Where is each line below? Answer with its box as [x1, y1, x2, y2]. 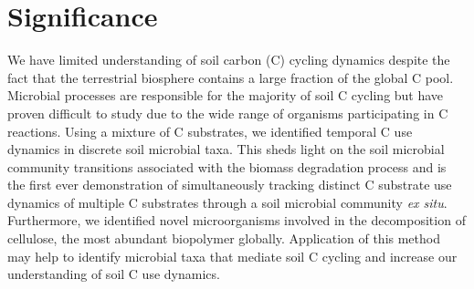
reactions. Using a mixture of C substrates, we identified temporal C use [7, 121, 413, 140]
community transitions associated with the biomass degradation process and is [7, 157, 447, 176]
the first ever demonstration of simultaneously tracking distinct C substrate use [7, 175, 452, 194]
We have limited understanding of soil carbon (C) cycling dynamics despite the [7, 50, 450, 69]
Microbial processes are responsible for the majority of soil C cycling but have [7, 86, 444, 105]
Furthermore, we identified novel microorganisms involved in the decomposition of [7, 211, 466, 230]
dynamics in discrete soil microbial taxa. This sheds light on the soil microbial [7, 139, 445, 159]
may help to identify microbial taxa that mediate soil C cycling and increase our [7, 246, 458, 265]
